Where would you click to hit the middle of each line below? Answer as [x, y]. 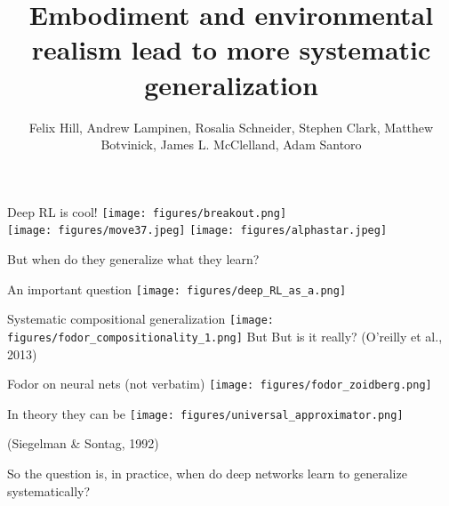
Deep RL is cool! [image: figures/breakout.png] [147, 211]
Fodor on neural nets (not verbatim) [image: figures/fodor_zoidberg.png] [220, 384]
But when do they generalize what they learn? [133, 259]
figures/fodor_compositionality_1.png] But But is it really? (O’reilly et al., [225, 336]
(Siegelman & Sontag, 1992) [83, 443]
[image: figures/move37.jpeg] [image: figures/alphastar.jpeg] [197, 231]
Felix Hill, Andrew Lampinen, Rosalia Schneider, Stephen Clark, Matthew [231, 127]
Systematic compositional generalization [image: [140, 319]
